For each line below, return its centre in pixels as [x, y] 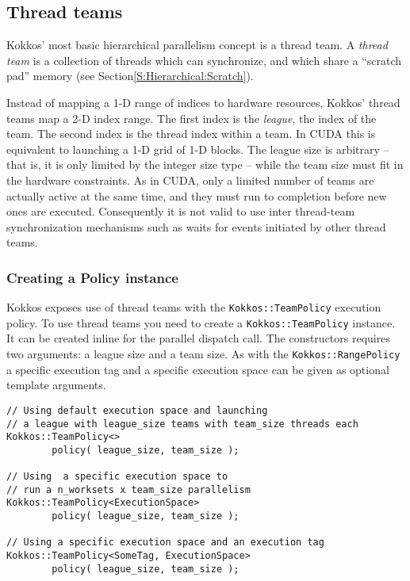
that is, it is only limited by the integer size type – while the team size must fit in [205, 164]
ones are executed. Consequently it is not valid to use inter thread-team [181, 211]
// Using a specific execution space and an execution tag [165, 543]
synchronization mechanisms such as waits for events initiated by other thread [196, 226]
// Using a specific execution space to [117, 477]
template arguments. [56, 385]
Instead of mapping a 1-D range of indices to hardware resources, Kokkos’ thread [203, 102]
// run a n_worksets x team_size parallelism [128, 489]
